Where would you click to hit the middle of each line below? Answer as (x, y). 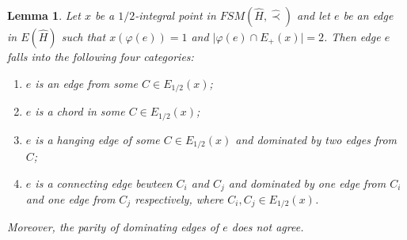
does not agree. (268, 227)
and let (314, 15)
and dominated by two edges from (316, 139)
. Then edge (352, 36)
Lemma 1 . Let (44, 15)
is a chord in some (80, 111)
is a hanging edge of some (97, 139)
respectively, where (179, 199)
